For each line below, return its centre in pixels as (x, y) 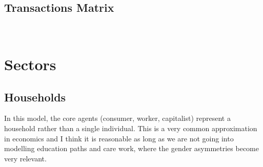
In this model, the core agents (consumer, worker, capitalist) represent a (117, 118)
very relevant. (25, 158)
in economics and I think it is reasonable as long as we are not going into (119, 138)
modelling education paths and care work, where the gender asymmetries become (131, 148)
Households (35, 97)
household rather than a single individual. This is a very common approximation (131, 128)
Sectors (30, 64)
